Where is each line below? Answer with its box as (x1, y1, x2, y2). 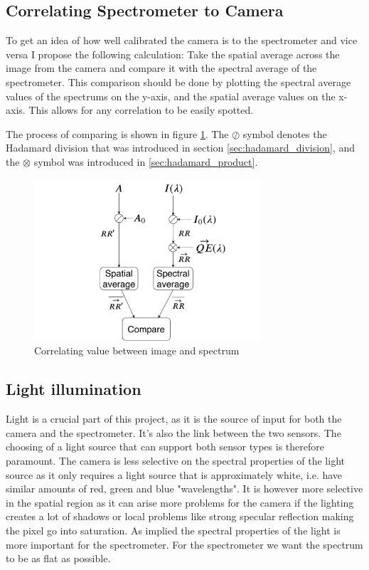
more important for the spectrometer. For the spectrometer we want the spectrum (6, 537, 363, 551)
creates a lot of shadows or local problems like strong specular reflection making (6, 509, 354, 524)
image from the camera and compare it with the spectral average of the (6, 60, 317, 75)
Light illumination (6, 378, 141, 400)
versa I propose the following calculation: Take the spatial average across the (6, 46, 340, 61)
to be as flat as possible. (6, 551, 111, 566)
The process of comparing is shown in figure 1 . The (6, 126, 229, 141)
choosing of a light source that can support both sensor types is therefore (6, 439, 324, 454)
